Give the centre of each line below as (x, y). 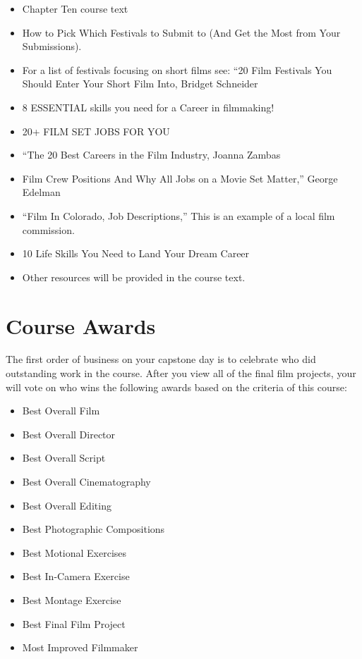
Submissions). (52, 46)
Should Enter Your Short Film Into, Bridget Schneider (140, 84)
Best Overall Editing (67, 505)
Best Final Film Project (74, 623)
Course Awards (81, 325)
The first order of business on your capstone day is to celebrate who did (161, 359)
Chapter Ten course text (75, 8)
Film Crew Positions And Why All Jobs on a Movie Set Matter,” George (180, 178)
